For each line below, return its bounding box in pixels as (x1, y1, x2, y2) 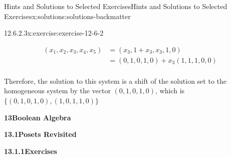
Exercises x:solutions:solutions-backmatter (4, 11, 131, 21)
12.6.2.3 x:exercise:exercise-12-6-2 (4, 28, 104, 38)
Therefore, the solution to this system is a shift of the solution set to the (4, 75, 226, 86)
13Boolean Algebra (4, 112, 71, 122)
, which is (155, 85, 185, 96)
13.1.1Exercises (4, 145, 57, 156)
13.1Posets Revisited (4, 129, 77, 139)
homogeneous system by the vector (4, 85, 111, 96)
